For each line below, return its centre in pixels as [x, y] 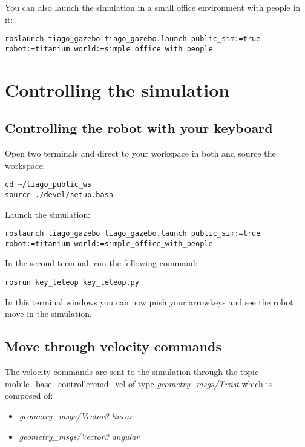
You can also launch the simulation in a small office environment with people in [152, 7]
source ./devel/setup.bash [59, 194]
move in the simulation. [48, 314]
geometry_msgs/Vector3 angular [79, 436]
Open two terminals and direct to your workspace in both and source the [140, 153]
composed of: [29, 395]
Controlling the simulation [117, 89]
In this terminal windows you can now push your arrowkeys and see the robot [149, 302]
